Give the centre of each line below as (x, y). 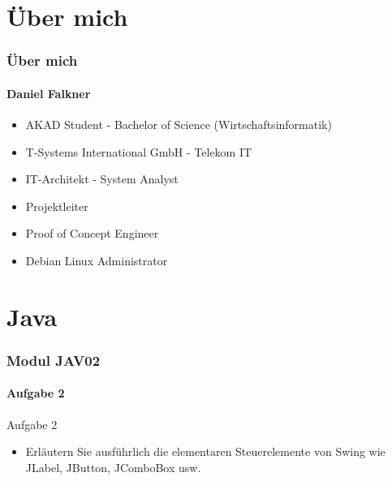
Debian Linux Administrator (97, 260)
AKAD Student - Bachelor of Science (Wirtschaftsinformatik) (179, 125)
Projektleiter (57, 206)
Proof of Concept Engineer (92, 233)
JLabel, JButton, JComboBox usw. (113, 467)
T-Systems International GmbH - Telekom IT (139, 151)
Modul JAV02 (54, 360)
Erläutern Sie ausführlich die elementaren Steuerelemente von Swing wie (205, 451)
